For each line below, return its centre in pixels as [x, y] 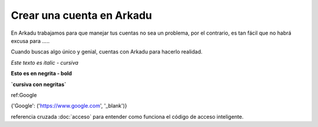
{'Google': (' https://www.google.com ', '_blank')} [69, 106]
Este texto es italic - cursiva [45, 62]
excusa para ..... [30, 41]
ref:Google [24, 95]
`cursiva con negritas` [39, 84]
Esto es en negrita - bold [42, 73]
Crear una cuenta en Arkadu [82, 15]
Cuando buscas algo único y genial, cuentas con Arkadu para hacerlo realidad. [107, 52]
